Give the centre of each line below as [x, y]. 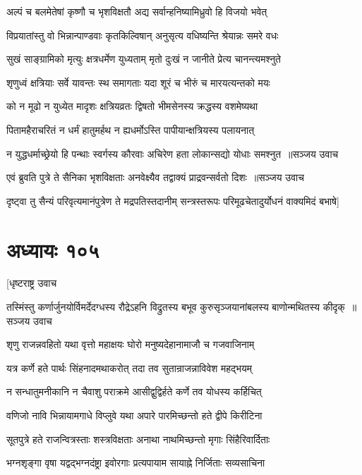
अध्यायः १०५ [53, 249]
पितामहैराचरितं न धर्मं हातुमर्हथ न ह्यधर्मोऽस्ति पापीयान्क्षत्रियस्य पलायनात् [131, 129]
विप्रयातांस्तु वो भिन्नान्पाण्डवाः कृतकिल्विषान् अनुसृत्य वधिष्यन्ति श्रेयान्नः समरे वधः [143, 35]
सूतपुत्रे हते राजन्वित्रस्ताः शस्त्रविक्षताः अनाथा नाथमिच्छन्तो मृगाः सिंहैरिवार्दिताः [138, 439]
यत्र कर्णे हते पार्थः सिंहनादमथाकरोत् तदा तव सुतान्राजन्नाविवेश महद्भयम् [129, 368]
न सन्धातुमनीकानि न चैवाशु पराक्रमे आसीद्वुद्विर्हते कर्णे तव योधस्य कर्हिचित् [134, 391]
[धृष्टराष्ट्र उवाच [32, 283]
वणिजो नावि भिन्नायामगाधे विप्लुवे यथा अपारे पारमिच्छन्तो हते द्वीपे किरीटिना [134, 415]
